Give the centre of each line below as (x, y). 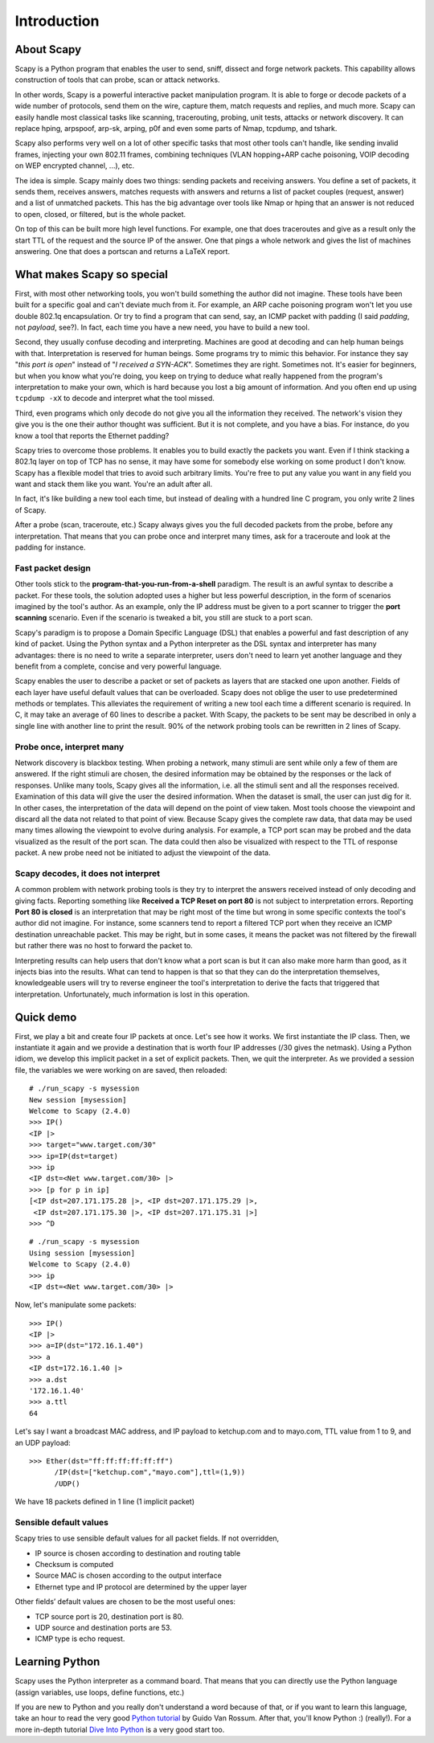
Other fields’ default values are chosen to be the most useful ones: (125, 1602)
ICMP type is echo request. (80, 1639)
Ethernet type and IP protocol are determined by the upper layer (141, 1586)
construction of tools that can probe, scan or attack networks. (117, 80)
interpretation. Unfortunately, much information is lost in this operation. (132, 994)
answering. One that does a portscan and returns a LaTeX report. (123, 251)
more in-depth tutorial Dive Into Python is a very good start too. (120, 1729)
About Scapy (48, 49)
